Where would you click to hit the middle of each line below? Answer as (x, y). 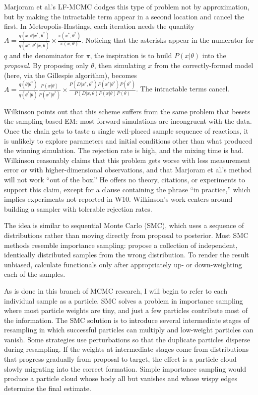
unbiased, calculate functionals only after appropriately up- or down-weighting (123, 264)
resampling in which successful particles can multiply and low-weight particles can (129, 330)
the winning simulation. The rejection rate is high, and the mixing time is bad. (124, 150)
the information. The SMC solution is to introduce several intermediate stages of (127, 320)
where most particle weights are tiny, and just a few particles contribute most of (126, 310)
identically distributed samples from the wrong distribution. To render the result (127, 255)
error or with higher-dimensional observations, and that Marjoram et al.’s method (128, 170)
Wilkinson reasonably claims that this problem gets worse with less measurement (127, 160)
